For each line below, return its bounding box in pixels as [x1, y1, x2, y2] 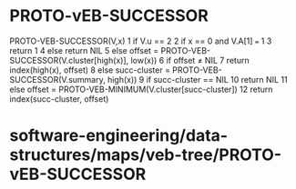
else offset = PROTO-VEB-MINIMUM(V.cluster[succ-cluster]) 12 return [9, 84, 273, 94]
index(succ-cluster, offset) [9, 93, 109, 104]
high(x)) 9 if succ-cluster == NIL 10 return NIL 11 [107, 74, 289, 85]
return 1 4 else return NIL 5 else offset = [9, 45, 159, 55]
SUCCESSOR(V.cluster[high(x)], [9, 55, 129, 65]
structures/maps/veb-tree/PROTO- [9, 144, 282, 165]
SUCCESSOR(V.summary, [9, 74, 107, 85]
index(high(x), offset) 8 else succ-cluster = [9, 65, 171, 75]
